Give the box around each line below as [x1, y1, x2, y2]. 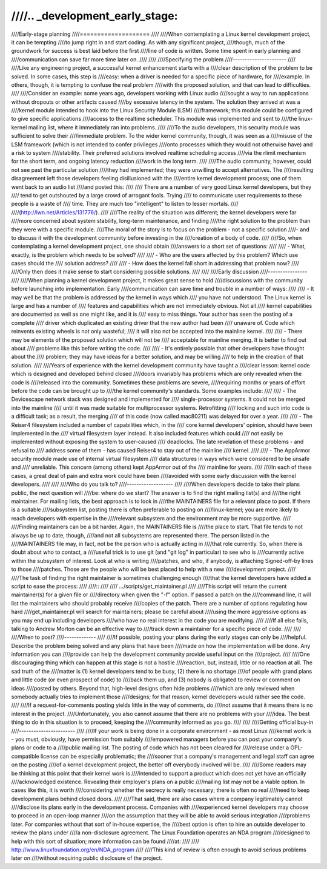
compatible [11, 752, 39, 760]
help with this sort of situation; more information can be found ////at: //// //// [11, 837, 199, 845]
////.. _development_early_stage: [11, 9, 178, 22]
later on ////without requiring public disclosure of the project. [11, 854, 163, 862]
